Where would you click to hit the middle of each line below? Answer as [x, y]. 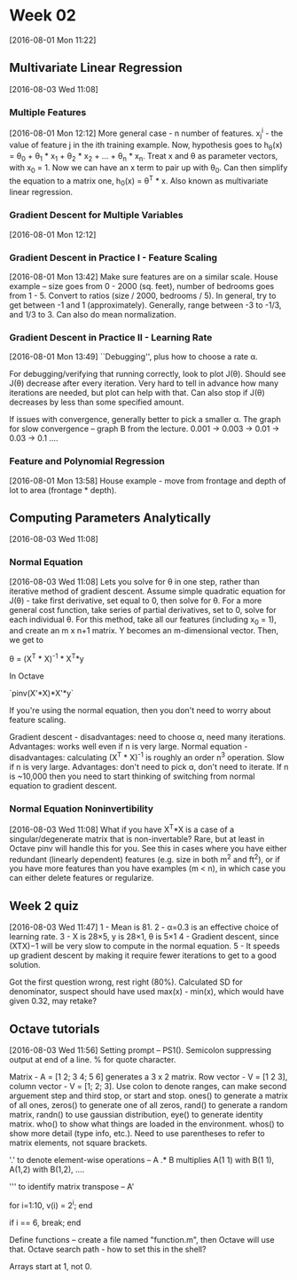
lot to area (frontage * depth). [63, 490]
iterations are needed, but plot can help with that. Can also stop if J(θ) [137, 393]
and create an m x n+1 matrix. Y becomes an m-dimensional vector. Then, [144, 631]
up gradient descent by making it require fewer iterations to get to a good [143, 955]
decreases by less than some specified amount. [97, 402]
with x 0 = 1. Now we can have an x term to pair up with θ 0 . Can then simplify [148, 169]
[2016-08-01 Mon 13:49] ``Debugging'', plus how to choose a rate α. [134, 357]
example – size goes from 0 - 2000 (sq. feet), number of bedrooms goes [142, 286]
